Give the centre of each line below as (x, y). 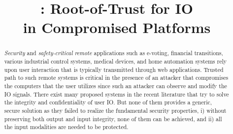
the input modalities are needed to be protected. (66, 127)
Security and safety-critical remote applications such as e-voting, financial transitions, (114, 53)
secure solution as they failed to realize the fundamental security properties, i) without (115, 110)
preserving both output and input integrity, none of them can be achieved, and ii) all (113, 118)
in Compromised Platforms (117, 27)
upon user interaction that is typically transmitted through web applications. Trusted (114, 69)
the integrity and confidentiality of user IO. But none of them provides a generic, (108, 102)
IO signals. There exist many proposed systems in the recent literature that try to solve (116, 94)
